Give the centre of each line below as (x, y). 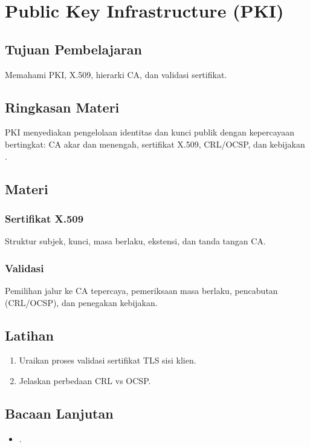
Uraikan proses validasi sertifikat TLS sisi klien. (108, 360)
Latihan (29, 335)
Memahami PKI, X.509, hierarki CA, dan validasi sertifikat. (116, 74)
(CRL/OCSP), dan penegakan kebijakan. (81, 302)
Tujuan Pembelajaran (74, 49)
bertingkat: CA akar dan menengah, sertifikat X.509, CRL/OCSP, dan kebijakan (155, 144)
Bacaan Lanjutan (59, 413)
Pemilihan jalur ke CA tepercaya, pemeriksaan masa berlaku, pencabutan (141, 290)
